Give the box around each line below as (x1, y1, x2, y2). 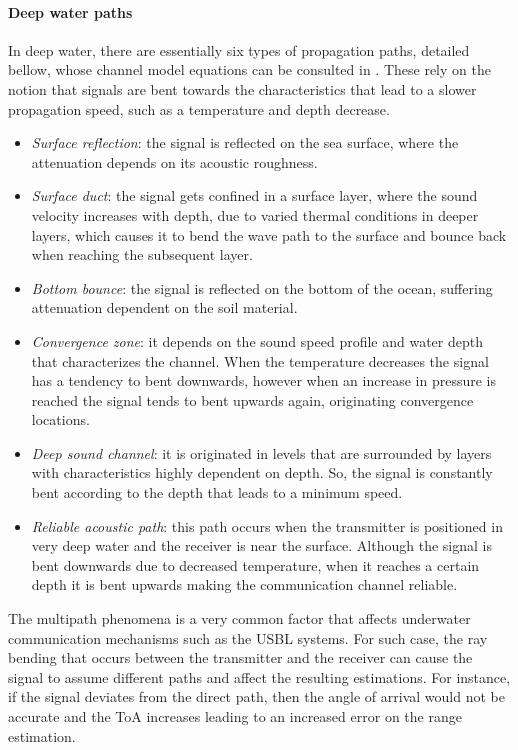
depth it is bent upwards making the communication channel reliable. (31, 574, 458, 595)
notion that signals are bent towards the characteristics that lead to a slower (8, 78, 477, 99)
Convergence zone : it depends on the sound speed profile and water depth (31, 330, 483, 351)
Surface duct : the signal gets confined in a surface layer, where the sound (31, 185, 478, 206)
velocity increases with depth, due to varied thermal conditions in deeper (31, 204, 479, 225)
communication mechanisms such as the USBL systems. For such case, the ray (8, 627, 488, 648)
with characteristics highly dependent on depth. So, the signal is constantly (31, 462, 493, 483)
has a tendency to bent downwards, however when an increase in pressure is (31, 370, 496, 391)
